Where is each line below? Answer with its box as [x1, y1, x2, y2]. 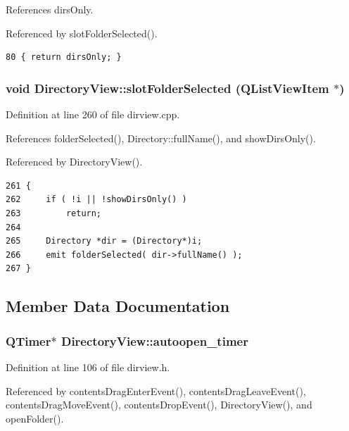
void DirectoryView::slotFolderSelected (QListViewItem [6, 79, 329, 96]
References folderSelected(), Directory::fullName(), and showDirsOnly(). [6, 130, 316, 145]
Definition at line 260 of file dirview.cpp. [6, 107, 180, 121]
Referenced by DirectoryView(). [6, 154, 143, 169]
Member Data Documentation [6, 295, 230, 317]
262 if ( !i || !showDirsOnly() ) [6, 194, 187, 205]
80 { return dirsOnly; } [6, 52, 122, 63]
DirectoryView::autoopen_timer [61, 332, 248, 349]
